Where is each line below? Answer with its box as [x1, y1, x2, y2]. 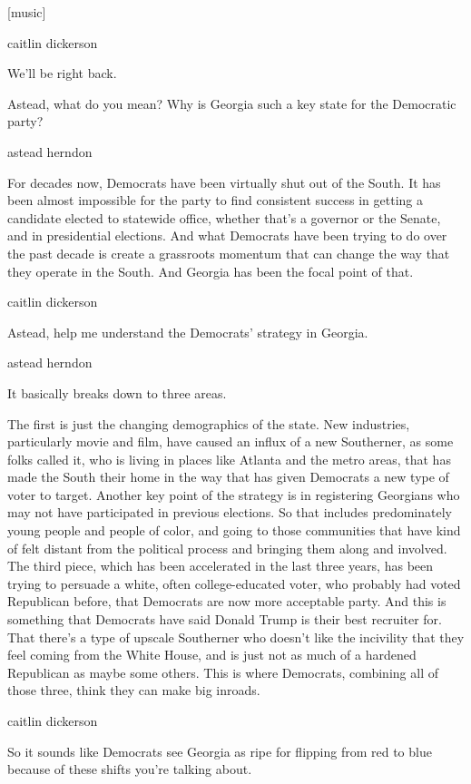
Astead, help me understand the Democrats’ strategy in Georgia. [7, 322, 368, 341]
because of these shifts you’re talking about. [7, 759, 252, 779]
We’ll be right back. [7, 64, 117, 83]
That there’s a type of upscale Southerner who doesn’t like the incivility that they [7, 627, 465, 646]
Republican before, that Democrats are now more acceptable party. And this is [7, 592, 446, 611]
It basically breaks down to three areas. [7, 383, 227, 402]
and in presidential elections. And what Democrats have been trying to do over [7, 226, 447, 245]
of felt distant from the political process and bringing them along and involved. [7, 538, 447, 557]
